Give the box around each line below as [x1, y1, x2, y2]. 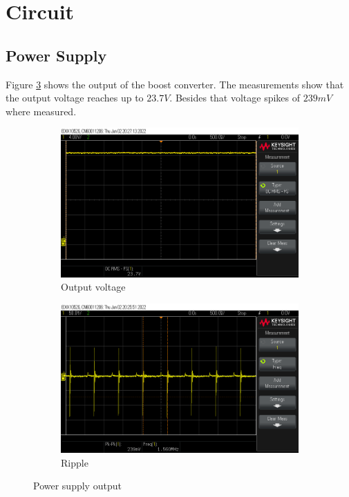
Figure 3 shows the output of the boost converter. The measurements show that [6, 77, 344, 91]
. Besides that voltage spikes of [169, 90, 301, 105]
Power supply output [33, 478, 122, 493]
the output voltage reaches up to [6, 90, 144, 105]
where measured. [6, 104, 77, 118]
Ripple [61, 455, 88, 469]
